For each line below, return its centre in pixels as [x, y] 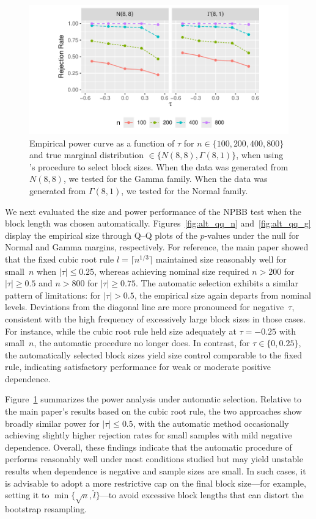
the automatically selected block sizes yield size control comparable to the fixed [154, 354]
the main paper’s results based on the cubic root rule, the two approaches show [153, 411]
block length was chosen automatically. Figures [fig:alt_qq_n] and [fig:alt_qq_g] [158, 223]
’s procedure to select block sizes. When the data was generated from [159, 166]
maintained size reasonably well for [221, 259]
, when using [260, 155]
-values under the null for [252, 235]
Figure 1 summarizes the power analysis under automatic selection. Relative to [153, 399]
